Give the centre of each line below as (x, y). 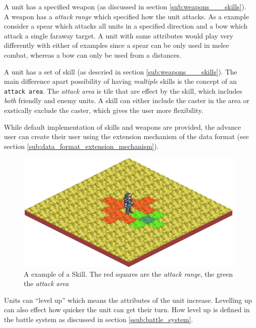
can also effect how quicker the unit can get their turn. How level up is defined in (127, 310)
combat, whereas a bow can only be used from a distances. (93, 55)
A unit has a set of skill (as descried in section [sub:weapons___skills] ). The (121, 71)
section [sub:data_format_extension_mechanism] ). (82, 146)
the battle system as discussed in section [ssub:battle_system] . (99, 319)
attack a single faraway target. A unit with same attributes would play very (119, 35)
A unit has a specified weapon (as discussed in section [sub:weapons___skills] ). (125, 6)
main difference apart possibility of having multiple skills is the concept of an (121, 81)
